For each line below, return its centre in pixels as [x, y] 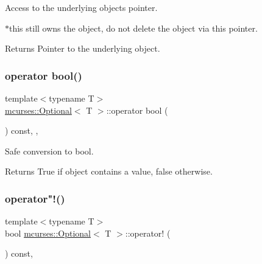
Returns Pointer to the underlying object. [83, 48]
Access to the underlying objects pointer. [81, 7]
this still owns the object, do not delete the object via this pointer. [133, 28]
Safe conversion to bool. [49, 151]
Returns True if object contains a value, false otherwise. [109, 171]
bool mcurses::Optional [48, 233]
